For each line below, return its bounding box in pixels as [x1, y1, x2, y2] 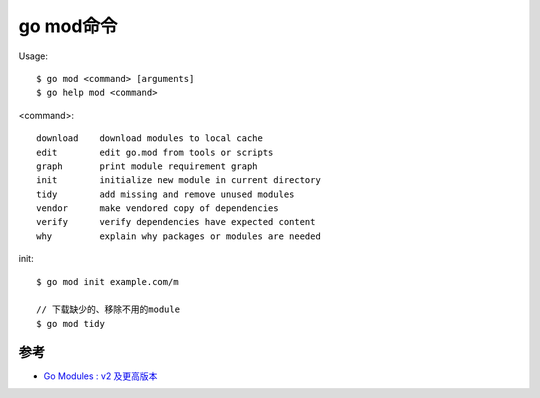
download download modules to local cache [36, 133, 264, 144]
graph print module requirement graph [36, 160, 259, 172]
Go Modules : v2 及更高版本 [43, 370, 158, 382]
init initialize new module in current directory [36, 175, 322, 186]
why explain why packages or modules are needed [36, 230, 322, 242]
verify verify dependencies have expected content [36, 216, 316, 228]
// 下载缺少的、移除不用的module [36, 304, 180, 315]
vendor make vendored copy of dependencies [36, 203, 279, 214]
